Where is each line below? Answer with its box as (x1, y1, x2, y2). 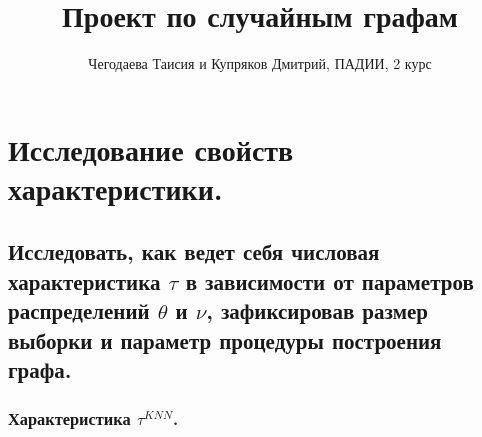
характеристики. (8, 167, 223, 208)
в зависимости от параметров (185, 265, 474, 296)
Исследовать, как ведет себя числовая (8, 236, 380, 267)
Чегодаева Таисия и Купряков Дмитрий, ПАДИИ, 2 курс (88, 53, 432, 74)
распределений (8, 295, 150, 326)
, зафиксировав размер (206, 295, 428, 326)
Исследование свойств (8, 128, 294, 169)
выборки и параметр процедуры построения (8, 324, 442, 355)
